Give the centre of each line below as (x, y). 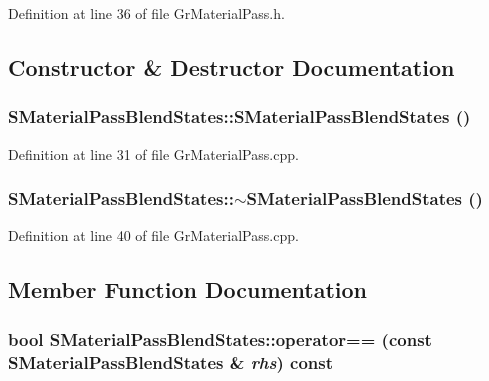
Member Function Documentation (188, 289)
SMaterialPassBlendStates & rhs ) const (171, 361)
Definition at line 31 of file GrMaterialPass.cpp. (153, 153)
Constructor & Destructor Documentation (231, 66)
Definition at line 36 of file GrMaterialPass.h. (146, 13)
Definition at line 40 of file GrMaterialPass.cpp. (153, 235)
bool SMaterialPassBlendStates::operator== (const (220, 338)
